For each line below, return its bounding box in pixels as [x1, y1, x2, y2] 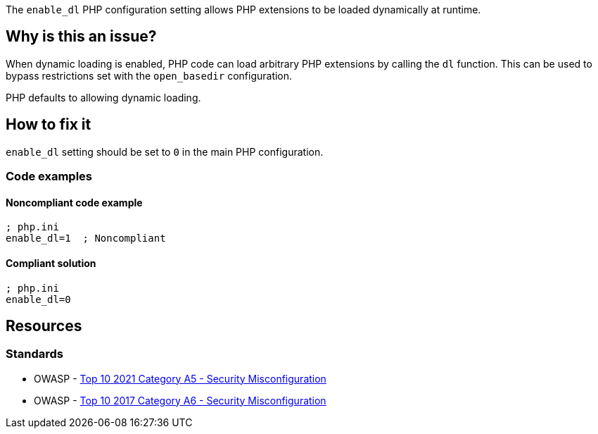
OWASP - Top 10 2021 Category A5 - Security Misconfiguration [34, 372, 326, 385]
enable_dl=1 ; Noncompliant [6, 232, 166, 244]
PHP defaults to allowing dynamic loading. [6, 91, 201, 104]
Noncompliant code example [6, 196, 143, 209]
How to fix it [6, 116, 91, 134]
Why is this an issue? [6, 27, 157, 46]
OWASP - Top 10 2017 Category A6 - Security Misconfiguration [34, 394, 326, 407]
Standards [6, 347, 64, 361]
